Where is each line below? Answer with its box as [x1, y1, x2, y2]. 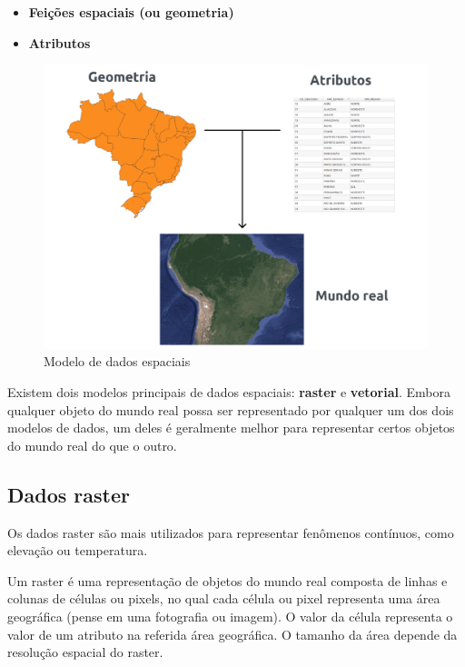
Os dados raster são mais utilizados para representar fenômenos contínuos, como [7, 523, 454, 542]
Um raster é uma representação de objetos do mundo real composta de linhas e [7, 571, 448, 590]
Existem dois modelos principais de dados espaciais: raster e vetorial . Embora [7, 382, 451, 401]
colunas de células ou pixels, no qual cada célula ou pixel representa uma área [7, 589, 440, 608]
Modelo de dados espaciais [44, 352, 191, 371]
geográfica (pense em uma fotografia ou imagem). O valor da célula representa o [7, 606, 453, 625]
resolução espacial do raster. [7, 642, 163, 662]
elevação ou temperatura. [7, 541, 148, 560]
